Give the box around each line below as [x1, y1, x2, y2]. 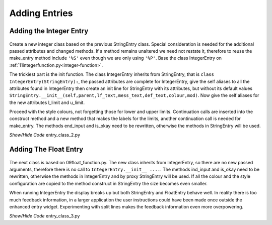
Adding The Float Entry [9, 145, 84, 154]
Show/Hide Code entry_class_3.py [9, 213, 80, 219]
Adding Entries [9, 8, 73, 19]
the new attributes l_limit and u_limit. [9, 99, 85, 105]
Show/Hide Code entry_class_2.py [9, 132, 81, 138]
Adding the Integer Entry [9, 27, 89, 35]
